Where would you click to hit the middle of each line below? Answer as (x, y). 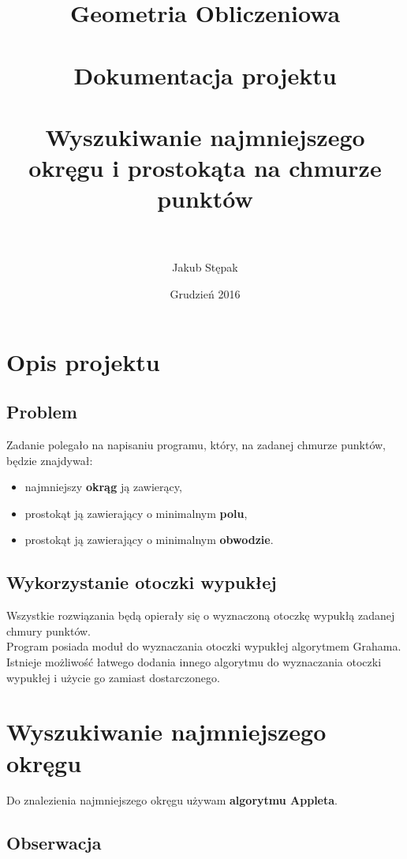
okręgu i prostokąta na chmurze (205, 168)
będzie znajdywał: (50, 460)
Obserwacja (54, 843)
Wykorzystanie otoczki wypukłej (142, 582)
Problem (42, 412)
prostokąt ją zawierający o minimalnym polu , (136, 513)
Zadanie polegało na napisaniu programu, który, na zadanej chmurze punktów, (196, 445)
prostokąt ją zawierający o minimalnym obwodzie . (149, 540)
